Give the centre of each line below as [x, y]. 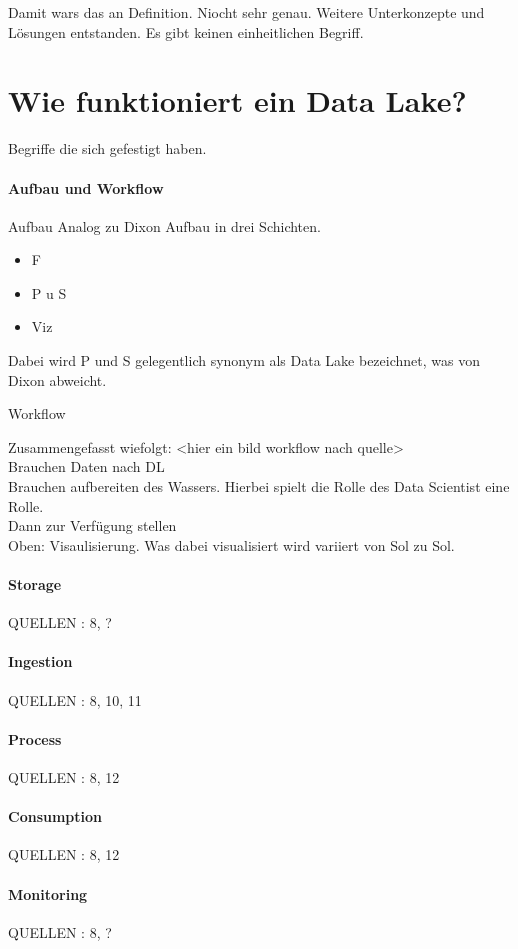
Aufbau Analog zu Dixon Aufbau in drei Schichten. [164, 225]
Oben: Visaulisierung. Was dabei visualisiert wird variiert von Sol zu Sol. [231, 544]
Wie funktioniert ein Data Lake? [237, 100]
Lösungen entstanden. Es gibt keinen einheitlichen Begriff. [186, 31]
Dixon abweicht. [57, 379]
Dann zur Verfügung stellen [92, 525]
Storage [35, 584]
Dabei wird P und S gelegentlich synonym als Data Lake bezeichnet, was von [244, 360]
